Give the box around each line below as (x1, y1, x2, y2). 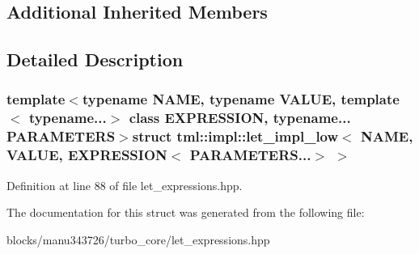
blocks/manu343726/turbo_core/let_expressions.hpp (6, 231, 270, 248)
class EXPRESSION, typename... (129, 108, 351, 128)
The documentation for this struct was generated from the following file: (6, 204, 365, 221)
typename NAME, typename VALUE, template (82, 89, 400, 109)
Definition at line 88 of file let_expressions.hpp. (6, 176, 243, 193)
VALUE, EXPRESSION (6, 145, 167, 165)
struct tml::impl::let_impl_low (132, 126, 339, 146)
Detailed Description (6, 47, 184, 72)
